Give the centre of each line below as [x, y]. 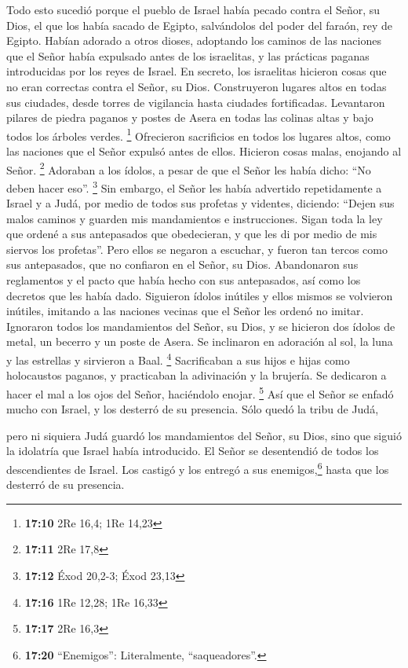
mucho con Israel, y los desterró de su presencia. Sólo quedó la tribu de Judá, [193, 409]
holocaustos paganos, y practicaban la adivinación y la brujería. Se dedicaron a [197, 375]
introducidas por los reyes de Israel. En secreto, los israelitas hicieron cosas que [197, 71]
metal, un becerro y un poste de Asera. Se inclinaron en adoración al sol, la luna [200, 341]
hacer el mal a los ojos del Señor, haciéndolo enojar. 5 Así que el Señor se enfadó [200, 392]
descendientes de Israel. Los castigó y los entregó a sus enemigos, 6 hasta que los [198, 468]
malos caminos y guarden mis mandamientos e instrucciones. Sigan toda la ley [195, 218]
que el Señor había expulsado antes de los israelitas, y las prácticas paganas [188, 55]
